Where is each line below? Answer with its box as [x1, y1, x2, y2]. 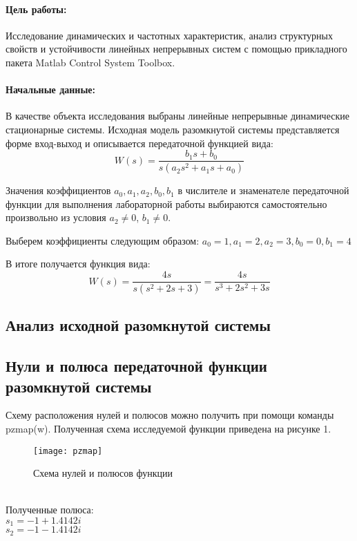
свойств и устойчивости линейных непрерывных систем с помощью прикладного [6, 41, 347, 56]
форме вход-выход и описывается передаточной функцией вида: [6, 135, 273, 150]
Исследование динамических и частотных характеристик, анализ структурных [6, 28, 334, 42]
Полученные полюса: [6, 502, 94, 517]
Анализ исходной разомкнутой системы [6, 314, 271, 336]
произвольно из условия [6, 210, 106, 225]
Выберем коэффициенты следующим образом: [6, 233, 200, 247]
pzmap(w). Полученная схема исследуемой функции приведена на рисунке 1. [6, 421, 331, 435]
